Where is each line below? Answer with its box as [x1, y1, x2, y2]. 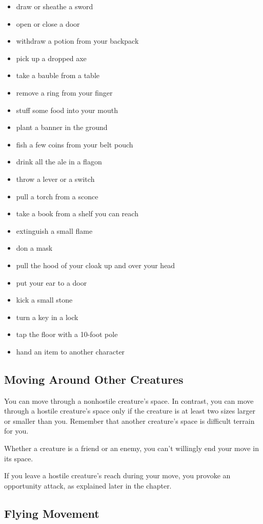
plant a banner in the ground [16, 122, 108, 133]
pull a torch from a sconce [16, 191, 98, 201]
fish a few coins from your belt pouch [16, 139, 133, 149]
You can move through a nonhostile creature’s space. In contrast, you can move [4, 395, 254, 406]
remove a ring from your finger [16, 87, 113, 98]
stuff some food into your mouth [16, 104, 118, 115]
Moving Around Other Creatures [4, 371, 184, 387]
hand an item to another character [16, 346, 125, 357]
